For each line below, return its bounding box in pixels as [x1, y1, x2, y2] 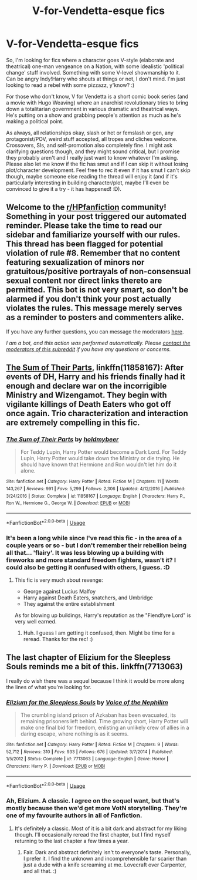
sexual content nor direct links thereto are [6, 276, 162, 286]
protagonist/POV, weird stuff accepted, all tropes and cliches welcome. [6, 135, 178, 142]
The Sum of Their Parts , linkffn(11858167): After [6, 363, 184, 373]
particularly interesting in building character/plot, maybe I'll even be [6, 179, 169, 186]
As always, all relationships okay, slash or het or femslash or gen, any [6, 129, 174, 136]
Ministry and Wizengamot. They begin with [6, 390, 167, 400]
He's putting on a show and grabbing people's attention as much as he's [6, 112, 181, 119]
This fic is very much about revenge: [14, 576, 104, 584]
